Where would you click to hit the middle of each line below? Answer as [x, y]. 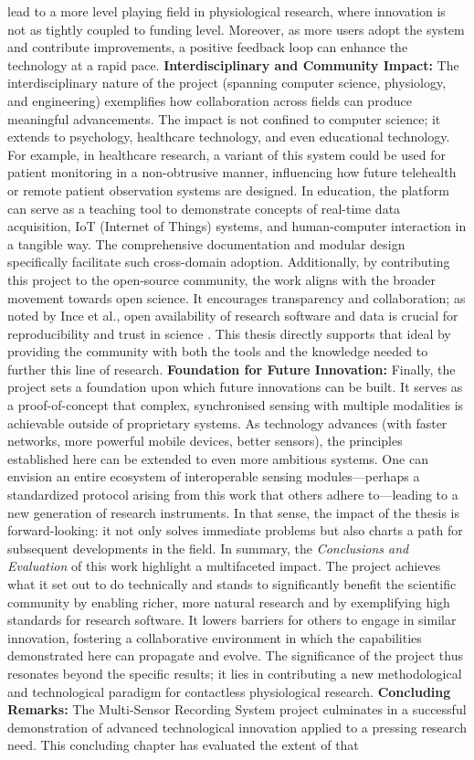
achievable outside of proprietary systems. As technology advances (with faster [227, 422]
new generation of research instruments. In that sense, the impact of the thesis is [233, 512]
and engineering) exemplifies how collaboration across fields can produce [210, 100]
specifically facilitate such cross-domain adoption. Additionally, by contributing [229, 262]
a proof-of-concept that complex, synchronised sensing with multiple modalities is [236, 405]
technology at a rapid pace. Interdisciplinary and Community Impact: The [233, 64]
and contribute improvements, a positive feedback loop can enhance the [208, 47]
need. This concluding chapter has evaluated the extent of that [183, 745]
